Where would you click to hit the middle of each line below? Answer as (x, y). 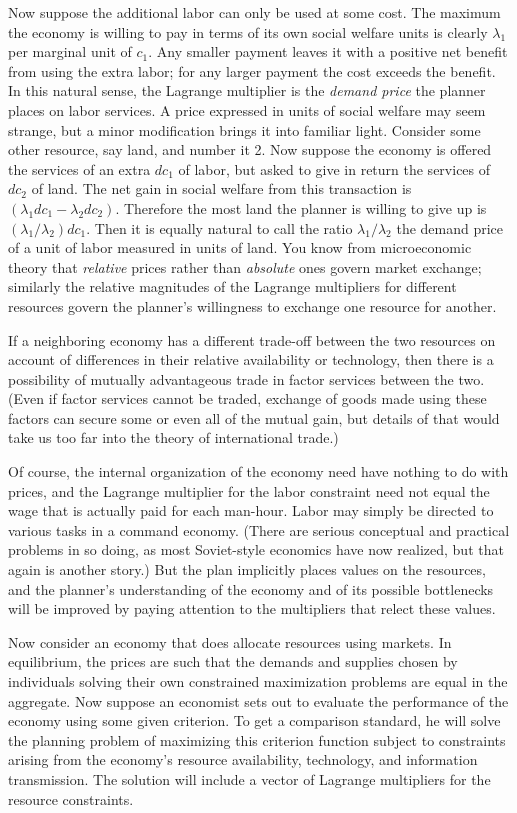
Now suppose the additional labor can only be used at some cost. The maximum (254, 12)
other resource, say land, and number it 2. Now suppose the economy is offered (250, 149)
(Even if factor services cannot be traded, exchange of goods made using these (247, 398)
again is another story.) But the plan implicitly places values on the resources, (247, 569)
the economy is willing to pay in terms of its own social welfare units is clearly (248, 31)
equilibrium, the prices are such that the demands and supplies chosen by (233, 661)
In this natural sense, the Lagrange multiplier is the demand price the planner (247, 90)
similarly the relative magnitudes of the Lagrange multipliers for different (232, 286)
